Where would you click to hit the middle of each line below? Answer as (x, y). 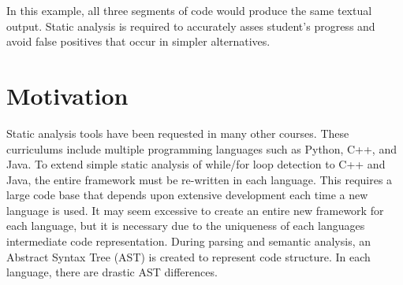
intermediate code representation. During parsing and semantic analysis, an (189, 241)
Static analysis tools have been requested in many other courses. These (178, 133)
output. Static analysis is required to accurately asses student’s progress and (191, 26)
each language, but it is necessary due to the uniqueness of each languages (186, 226)
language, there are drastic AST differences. (112, 272)
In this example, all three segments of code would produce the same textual (189, 10)
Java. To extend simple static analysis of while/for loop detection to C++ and (196, 164)
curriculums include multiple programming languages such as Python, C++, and (201, 148)
